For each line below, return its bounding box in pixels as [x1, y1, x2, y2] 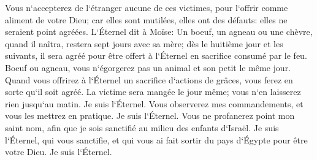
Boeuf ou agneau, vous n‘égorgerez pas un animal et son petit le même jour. [5, 61, 291, 74]
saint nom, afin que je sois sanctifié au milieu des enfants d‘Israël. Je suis [5, 121, 279, 134]
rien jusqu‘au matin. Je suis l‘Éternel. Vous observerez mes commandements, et [5, 97, 304, 110]
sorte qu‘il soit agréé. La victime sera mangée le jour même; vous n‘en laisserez [5, 85, 301, 98]
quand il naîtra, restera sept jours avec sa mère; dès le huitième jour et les [5, 37, 283, 50]
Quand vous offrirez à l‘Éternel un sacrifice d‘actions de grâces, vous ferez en [5, 73, 293, 86]
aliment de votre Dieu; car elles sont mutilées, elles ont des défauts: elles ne [5, 13, 288, 26]
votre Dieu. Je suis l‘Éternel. [5, 145, 112, 158]
